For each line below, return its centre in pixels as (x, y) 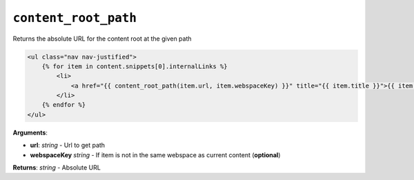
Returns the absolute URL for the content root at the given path (102, 39)
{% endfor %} (64, 105)
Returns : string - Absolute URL (57, 168)
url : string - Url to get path (68, 146)
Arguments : (30, 132)
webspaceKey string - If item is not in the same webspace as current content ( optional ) (155, 154)
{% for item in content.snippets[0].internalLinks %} (135, 66)
